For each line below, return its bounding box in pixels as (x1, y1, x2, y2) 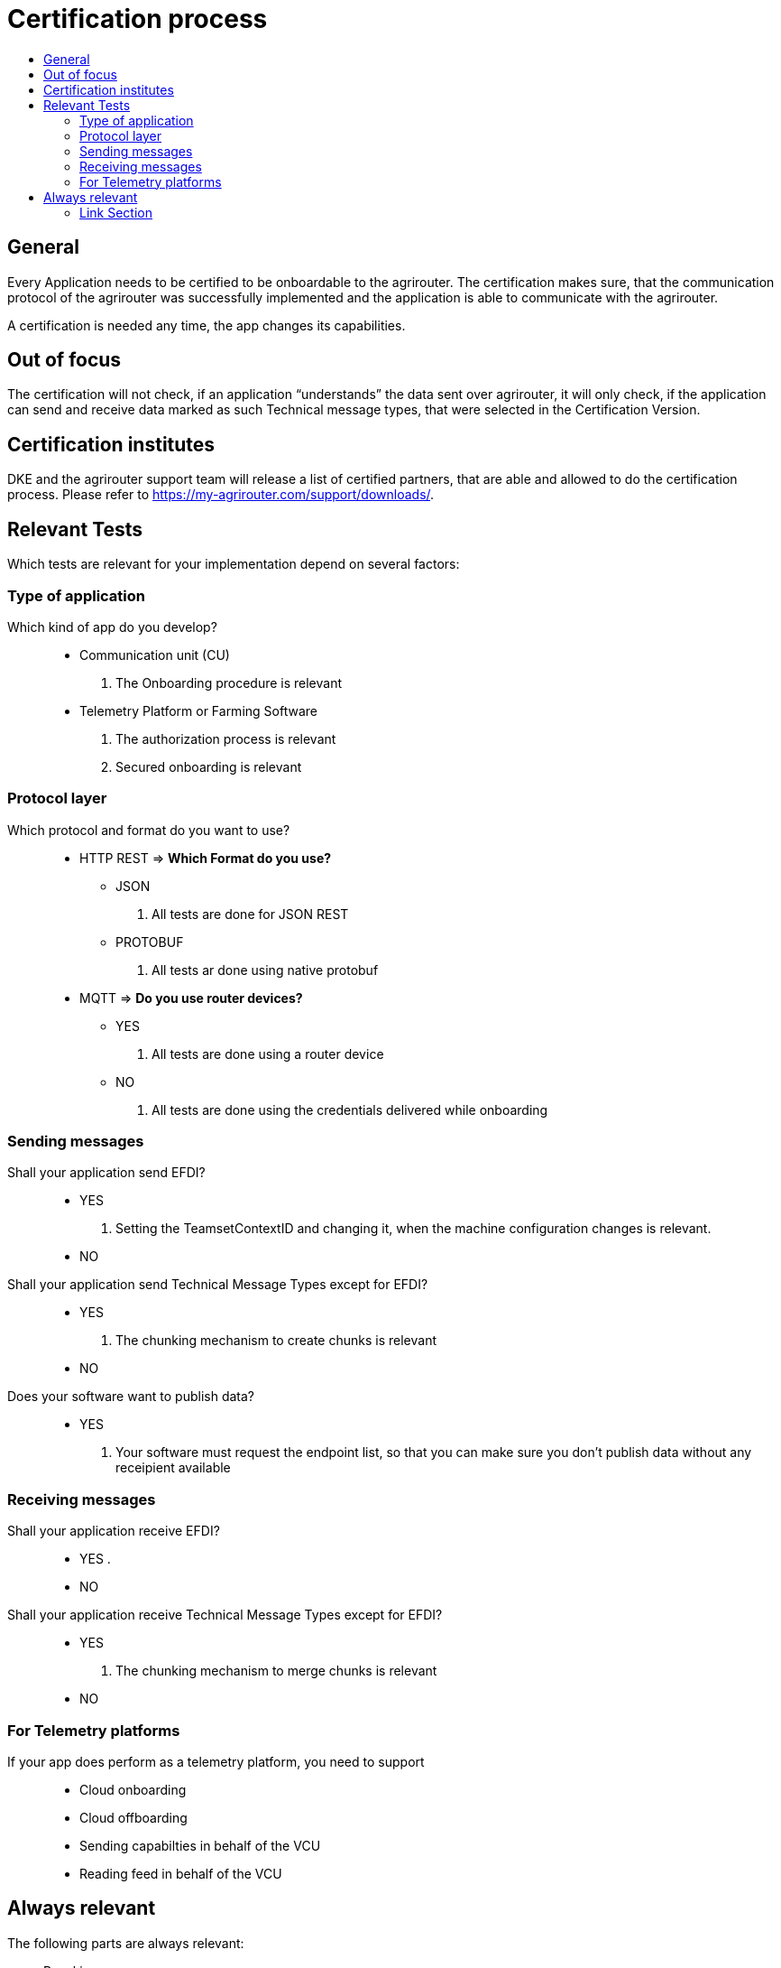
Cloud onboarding (79, 1781, 187, 1797)
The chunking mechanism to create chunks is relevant (115, 1332, 436, 1349)
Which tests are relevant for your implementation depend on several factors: (7, 556, 460, 572)
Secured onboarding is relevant (115, 758, 302, 775)
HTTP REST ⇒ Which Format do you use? (79, 849, 332, 866)
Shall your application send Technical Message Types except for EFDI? (7, 1276, 428, 1293)
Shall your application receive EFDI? (7, 1523, 220, 1539)
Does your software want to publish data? (7, 1388, 254, 1405)
